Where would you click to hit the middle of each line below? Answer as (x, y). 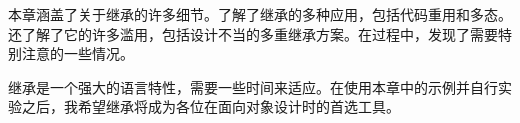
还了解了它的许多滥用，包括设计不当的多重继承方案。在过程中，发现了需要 (253, 33)
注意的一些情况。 (77, 53)
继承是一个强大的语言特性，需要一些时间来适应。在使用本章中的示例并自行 (253, 86)
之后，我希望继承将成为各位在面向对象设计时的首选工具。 (210, 106)
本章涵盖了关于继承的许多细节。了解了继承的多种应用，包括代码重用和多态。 (260, 14)
